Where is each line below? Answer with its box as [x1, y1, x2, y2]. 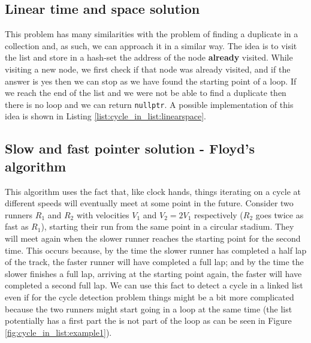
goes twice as [255, 208, 304, 221]
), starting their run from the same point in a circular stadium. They [41, 220, 294, 233]
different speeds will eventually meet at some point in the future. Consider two [5, 197, 294, 209]
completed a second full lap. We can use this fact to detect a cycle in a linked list [5, 279, 303, 291]
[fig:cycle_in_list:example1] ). [5, 326, 112, 338]
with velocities [76, 208, 129, 221]
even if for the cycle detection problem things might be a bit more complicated [5, 290, 294, 303]
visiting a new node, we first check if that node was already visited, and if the [5, 62, 291, 75]
